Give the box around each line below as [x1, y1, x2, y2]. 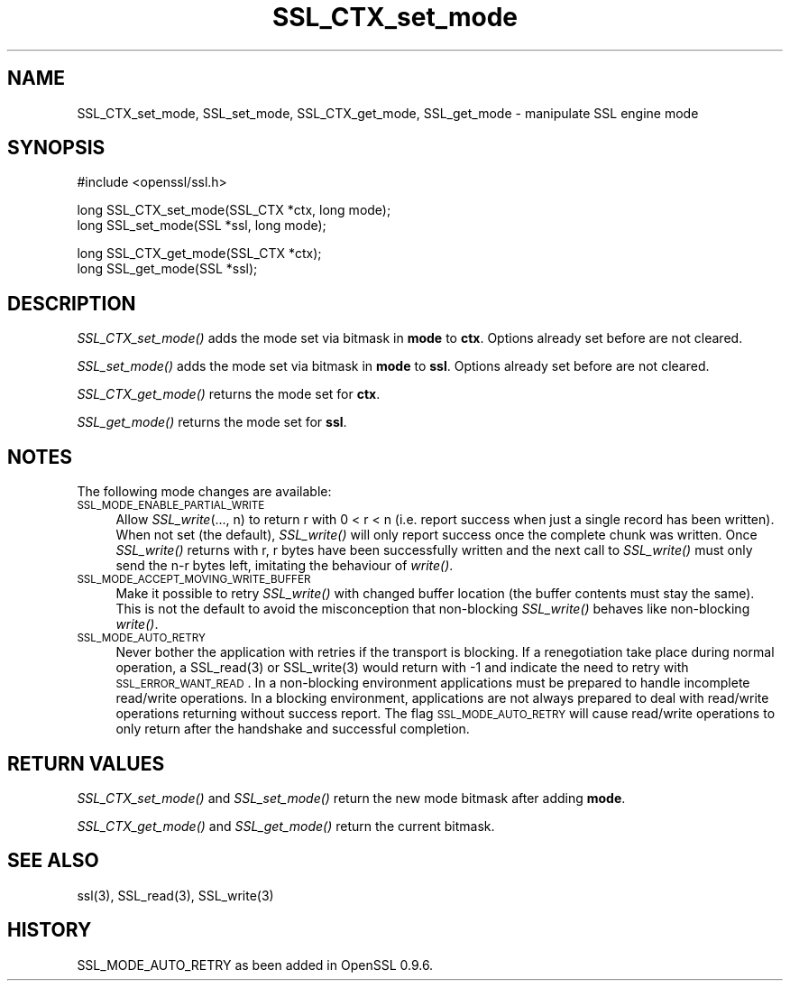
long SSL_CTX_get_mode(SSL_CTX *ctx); [77, 245, 322, 262]
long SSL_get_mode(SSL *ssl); [77, 261, 258, 277]
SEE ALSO [7, 849, 99, 873]
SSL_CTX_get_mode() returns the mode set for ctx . [77, 386, 381, 402]
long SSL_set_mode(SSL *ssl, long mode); [77, 217, 326, 234]
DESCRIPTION [7, 291, 136, 315]
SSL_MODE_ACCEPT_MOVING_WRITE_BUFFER [77, 573, 311, 586]
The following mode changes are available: [77, 484, 332, 500]
